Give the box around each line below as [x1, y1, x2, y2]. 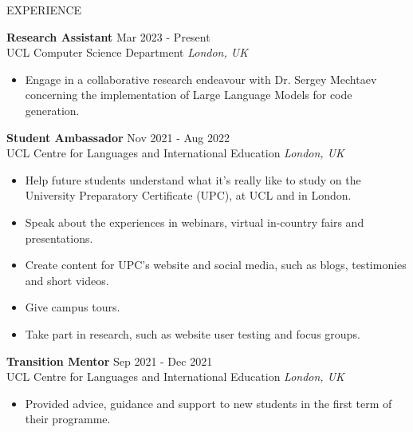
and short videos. [25, 271, 109, 288]
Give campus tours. [25, 299, 120, 315]
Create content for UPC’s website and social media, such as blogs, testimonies [25, 256, 407, 273]
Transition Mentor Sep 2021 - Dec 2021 [6, 352, 213, 369]
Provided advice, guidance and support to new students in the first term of [25, 394, 392, 411]
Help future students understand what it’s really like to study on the [25, 171, 361, 188]
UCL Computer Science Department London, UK [6, 44, 248, 61]
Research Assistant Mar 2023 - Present [6, 28, 210, 45]
